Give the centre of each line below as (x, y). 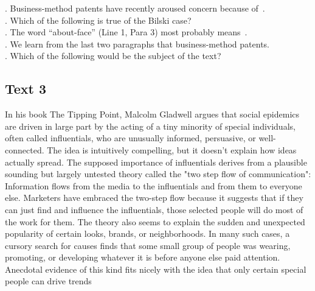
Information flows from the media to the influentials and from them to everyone (154, 185)
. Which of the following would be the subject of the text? (113, 56)
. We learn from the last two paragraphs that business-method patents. (137, 44)
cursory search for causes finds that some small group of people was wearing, (148, 245)
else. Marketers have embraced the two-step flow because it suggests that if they (154, 198)
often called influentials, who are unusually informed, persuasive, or (130, 138)
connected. (25, 149)
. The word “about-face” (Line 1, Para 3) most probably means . (126, 32)
